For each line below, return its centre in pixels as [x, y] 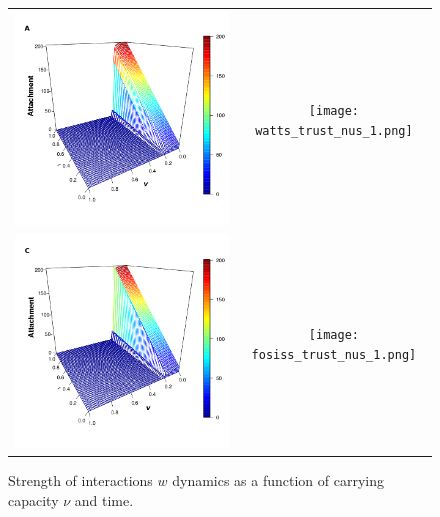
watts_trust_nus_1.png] [334, 130]
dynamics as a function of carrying [278, 480]
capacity [33, 499]
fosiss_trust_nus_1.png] [334, 354]
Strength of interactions [80, 480]
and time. [104, 499]
